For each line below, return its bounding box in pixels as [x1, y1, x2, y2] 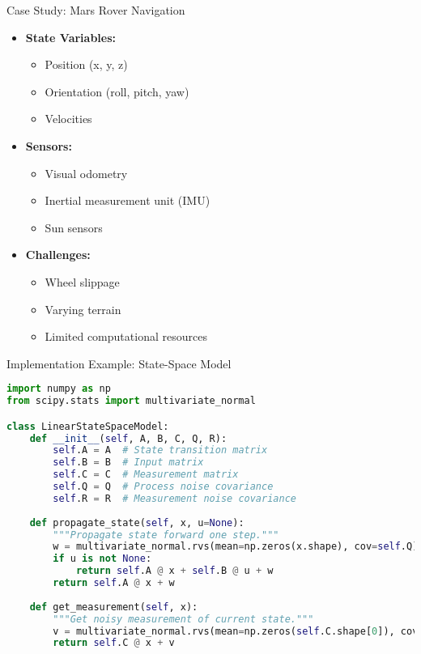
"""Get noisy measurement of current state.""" [53, 613, 314, 625]
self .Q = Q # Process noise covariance [53, 481, 274, 493]
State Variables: [25, 28, 117, 45]
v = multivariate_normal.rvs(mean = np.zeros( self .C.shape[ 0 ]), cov [53, 625, 419, 637]
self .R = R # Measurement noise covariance [53, 492, 296, 504]
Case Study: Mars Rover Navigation [6, 2, 185, 18]
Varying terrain [45, 300, 121, 317]
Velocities [45, 110, 92, 127]
